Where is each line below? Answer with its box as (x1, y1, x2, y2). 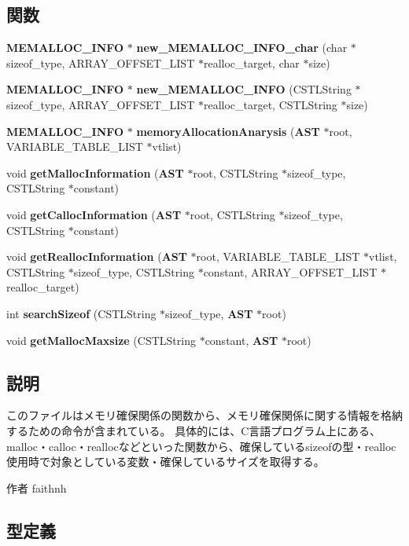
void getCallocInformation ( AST (6, 206, 182, 222)
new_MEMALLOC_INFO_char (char (136, 39, 348, 56)
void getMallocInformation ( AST (6, 164, 184, 181)
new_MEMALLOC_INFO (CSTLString (136, 81, 352, 97)
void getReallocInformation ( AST (6, 248, 187, 265)
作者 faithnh (6, 479, 67, 496)
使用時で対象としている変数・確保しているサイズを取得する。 (6, 453, 325, 470)
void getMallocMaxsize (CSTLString (6, 332, 196, 348)
